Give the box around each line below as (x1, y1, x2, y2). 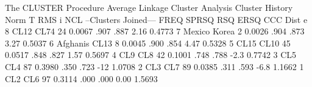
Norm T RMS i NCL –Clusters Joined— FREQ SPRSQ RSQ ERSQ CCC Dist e (5, 13, 308, 25)
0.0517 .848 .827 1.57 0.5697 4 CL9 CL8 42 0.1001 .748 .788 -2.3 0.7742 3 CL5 (5, 48, 297, 61)
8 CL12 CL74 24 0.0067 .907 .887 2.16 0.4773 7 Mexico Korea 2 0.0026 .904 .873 (5, 25, 305, 37)
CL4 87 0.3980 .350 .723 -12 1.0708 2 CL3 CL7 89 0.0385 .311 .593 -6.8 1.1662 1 (5, 60, 304, 72)
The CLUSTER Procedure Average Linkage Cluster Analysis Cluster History (5, 1, 293, 13)
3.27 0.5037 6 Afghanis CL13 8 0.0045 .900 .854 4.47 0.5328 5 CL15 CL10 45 (5, 36, 291, 49)
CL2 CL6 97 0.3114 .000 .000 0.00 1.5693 (5, 72, 158, 85)
